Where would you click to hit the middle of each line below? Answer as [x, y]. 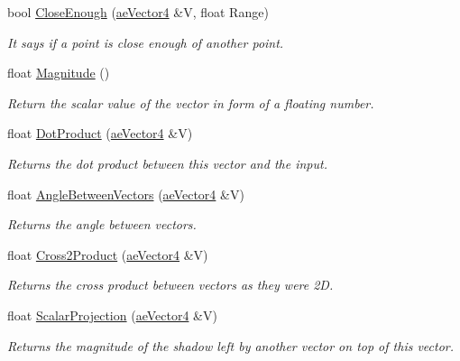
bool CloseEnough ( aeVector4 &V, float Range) [138, 12]
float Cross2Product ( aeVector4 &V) [108, 254]
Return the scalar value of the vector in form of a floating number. [191, 102]
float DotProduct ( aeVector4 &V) [100, 133]
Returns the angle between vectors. [102, 224]
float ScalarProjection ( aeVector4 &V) [112, 315]
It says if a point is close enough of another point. [146, 42]
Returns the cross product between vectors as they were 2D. [170, 285]
